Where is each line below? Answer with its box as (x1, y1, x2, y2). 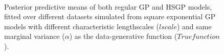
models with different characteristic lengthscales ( (4, 21, 159, 31)
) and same (176, 21, 212, 31)
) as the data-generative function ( (69, 31, 177, 41)
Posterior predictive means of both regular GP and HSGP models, (4, 1, 212, 12)
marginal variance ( (4, 31, 65, 41)
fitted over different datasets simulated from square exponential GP (4, 11, 216, 22)
